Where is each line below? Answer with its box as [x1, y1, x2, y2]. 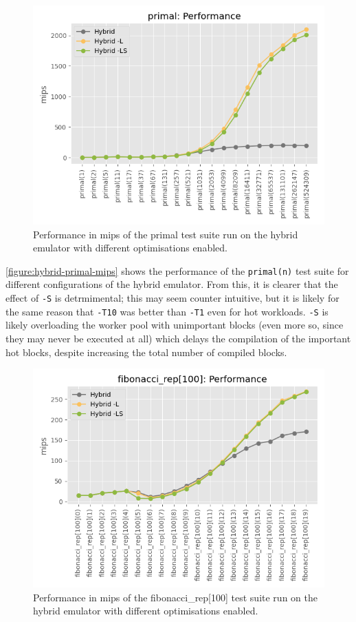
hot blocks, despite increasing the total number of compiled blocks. [5, 344, 287, 359]
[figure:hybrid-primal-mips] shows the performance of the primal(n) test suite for [5, 263, 349, 278]
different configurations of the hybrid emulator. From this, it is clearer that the [5, 277, 338, 291]
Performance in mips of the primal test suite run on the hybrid [33, 227, 298, 241]
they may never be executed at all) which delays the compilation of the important [5, 331, 351, 345]
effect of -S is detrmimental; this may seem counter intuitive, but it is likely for [5, 291, 340, 305]
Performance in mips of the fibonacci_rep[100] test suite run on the [33, 590, 318, 604]
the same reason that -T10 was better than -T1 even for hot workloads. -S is [5, 304, 329, 318]
